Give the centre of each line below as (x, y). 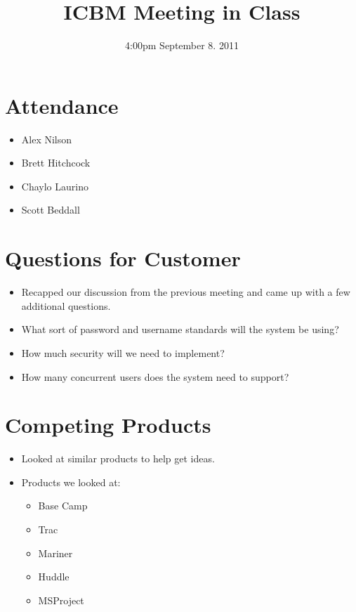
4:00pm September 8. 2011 (182, 45)
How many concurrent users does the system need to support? (155, 376)
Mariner (55, 553)
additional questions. (66, 305)
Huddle (54, 577)
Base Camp (63, 506)
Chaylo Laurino (55, 186)
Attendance (62, 105)
